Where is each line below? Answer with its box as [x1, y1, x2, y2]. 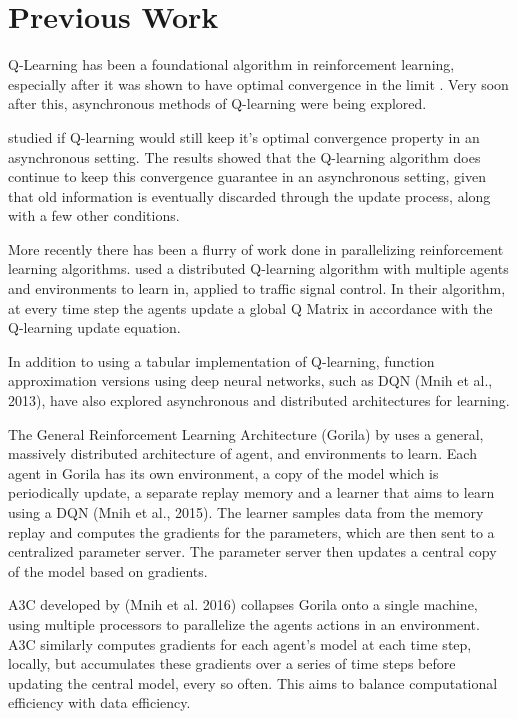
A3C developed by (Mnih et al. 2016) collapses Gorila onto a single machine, [8, 594, 478, 615]
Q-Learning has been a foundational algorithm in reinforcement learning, [8, 54, 455, 75]
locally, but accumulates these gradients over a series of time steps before [8, 653, 456, 674]
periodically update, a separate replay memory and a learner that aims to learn [8, 482, 495, 503]
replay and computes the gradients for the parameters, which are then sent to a [8, 521, 495, 542]
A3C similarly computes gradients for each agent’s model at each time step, [8, 633, 472, 654]
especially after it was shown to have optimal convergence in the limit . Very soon [8, 73, 509, 94]
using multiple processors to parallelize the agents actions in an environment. [8, 613, 480, 634]
